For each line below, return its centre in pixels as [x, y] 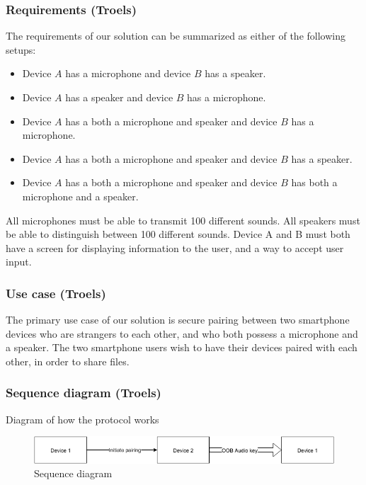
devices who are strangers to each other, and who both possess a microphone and [182, 333]
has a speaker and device [119, 97]
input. [19, 262]
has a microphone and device [128, 73]
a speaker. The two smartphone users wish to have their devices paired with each [182, 347]
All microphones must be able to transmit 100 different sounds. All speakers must [183, 220]
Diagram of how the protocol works [82, 419]
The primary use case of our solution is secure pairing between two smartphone [178, 320]
